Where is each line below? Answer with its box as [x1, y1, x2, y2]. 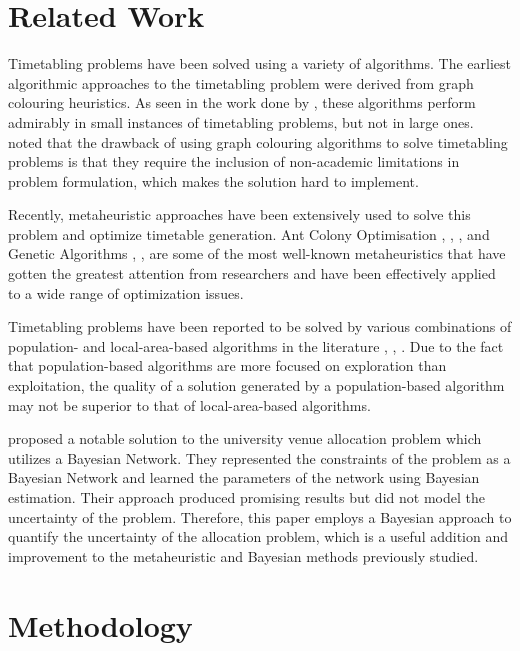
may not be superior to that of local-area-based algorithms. [8, 394, 371, 415]
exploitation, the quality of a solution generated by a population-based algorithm [8, 375, 505, 396]
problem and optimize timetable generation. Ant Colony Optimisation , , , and [8, 223, 490, 244]
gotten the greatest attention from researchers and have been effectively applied [8, 263, 496, 284]
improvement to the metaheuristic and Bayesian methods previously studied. [8, 545, 479, 566]
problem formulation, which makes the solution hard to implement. [8, 170, 419, 191]
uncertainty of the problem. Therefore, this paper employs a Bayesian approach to [8, 506, 512, 527]
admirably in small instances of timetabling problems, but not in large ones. [8, 111, 474, 132]
